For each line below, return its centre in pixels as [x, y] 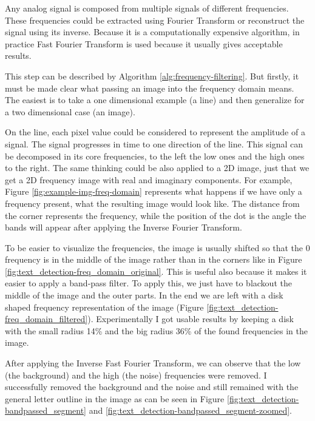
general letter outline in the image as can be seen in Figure [115, 398]
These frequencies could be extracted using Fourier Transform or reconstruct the [155, 20]
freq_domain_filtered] [46, 319]
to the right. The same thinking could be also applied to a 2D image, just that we [157, 168]
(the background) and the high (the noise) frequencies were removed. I [136, 375]
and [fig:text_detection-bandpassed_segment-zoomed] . [190, 410]
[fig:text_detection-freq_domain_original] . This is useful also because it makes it [156, 271]
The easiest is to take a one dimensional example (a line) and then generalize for [155, 100]
